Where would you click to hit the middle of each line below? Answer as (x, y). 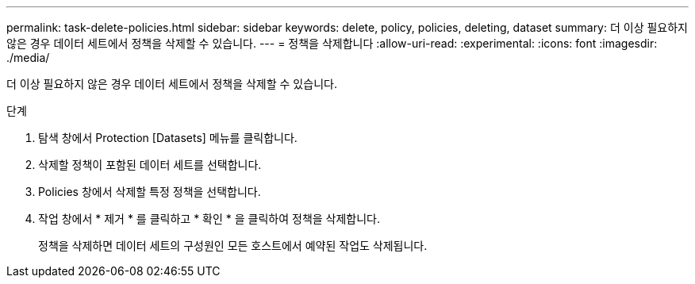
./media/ (28, 58)
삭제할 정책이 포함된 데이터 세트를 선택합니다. (150, 165)
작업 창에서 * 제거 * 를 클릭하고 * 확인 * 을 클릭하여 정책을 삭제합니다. (209, 219)
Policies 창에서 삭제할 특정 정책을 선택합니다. (150, 192)
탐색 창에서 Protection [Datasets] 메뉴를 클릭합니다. (168, 138)
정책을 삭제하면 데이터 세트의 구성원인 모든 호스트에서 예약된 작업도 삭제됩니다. (233, 246)
